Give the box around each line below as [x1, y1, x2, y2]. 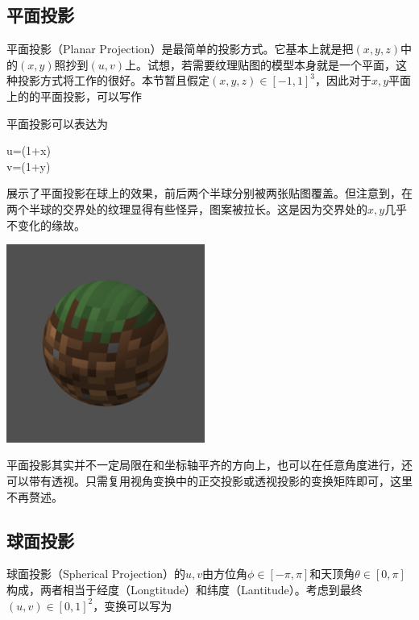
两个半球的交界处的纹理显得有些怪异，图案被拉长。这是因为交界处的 [6, 200, 367, 217]
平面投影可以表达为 [6, 114, 108, 131]
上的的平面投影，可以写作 [6, 87, 142, 104]
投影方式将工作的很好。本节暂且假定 [17, 72, 209, 89]
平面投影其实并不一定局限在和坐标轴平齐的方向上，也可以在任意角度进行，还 [6, 456, 413, 473]
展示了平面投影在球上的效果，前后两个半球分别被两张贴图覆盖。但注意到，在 [6, 185, 413, 202]
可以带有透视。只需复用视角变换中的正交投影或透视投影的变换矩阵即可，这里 [6, 472, 413, 489]
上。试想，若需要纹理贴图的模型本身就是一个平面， [125, 56, 396, 73]
